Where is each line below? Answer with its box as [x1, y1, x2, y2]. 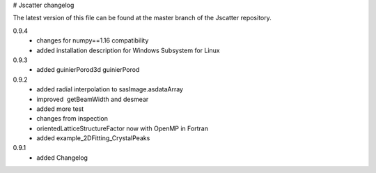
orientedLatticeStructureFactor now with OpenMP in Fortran [36, 124, 209, 133]
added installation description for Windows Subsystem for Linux [36, 46, 221, 54]
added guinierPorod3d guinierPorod [36, 66, 140, 74]
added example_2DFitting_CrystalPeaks [36, 134, 150, 142]
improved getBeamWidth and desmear [36, 95, 149, 103]
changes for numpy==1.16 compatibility [36, 36, 149, 45]
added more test [36, 105, 84, 113]
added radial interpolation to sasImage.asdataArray [36, 85, 184, 93]
